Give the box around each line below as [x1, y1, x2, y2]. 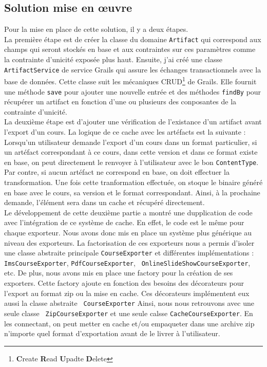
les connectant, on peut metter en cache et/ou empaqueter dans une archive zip [4, 318, 255, 328]
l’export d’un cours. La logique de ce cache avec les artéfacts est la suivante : [4, 126, 246, 137]
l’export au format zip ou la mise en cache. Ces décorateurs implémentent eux [4, 287, 250, 298]
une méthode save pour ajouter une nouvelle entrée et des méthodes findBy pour [4, 86, 261, 97]
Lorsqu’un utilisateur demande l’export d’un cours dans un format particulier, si [4, 136, 257, 147]
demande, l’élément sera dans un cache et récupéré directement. [4, 197, 205, 208]
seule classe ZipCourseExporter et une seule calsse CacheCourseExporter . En [4, 307, 253, 318]
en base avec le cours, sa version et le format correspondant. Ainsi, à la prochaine [4, 187, 260, 197]
